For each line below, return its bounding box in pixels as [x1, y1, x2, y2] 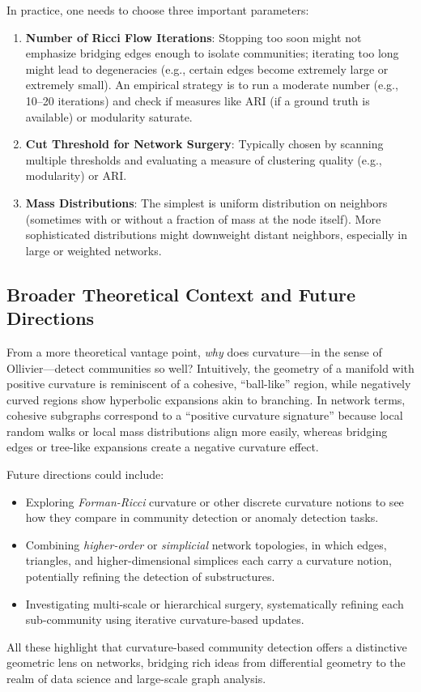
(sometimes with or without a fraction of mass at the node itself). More [25, 210, 381, 227]
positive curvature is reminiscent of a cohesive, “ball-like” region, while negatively [6, 375, 411, 392]
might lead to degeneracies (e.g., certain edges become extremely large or [25, 60, 389, 77]
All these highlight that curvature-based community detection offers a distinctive [6, 638, 407, 655]
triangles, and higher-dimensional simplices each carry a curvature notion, [25, 552, 392, 569]
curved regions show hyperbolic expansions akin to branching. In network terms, [6, 391, 406, 408]
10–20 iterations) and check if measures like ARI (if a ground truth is [25, 92, 370, 109]
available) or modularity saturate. [25, 108, 193, 125]
